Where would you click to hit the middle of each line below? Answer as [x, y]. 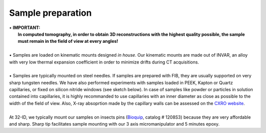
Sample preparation [50, 13]
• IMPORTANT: [25, 28]
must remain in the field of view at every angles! [68, 41]
